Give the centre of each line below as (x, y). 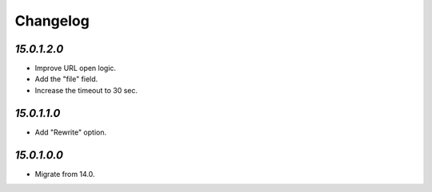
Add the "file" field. (66, 79)
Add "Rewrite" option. (71, 132)
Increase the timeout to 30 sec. (86, 90)
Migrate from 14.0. (65, 174)
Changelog (52, 21)
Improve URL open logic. (75, 69)
